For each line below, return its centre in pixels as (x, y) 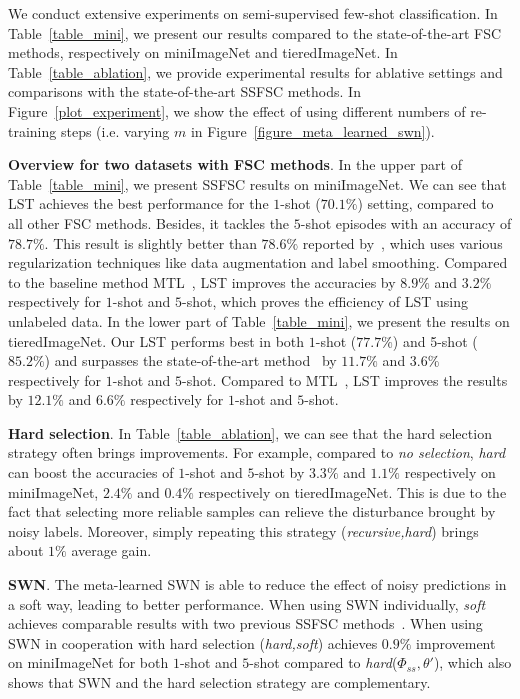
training (32, 130)
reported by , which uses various (402, 242)
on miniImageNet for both (88, 662)
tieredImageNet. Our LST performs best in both (156, 340)
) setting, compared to (425, 203)
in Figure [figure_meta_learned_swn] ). (312, 130)
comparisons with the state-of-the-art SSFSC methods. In (184, 91)
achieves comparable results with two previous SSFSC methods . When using (245, 623)
